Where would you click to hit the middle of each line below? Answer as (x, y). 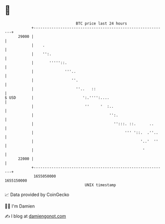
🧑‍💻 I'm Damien (20, 206)
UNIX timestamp (100, 185)
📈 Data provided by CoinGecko (37, 195)
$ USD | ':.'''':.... (57, 98)
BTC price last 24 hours (101, 23)
